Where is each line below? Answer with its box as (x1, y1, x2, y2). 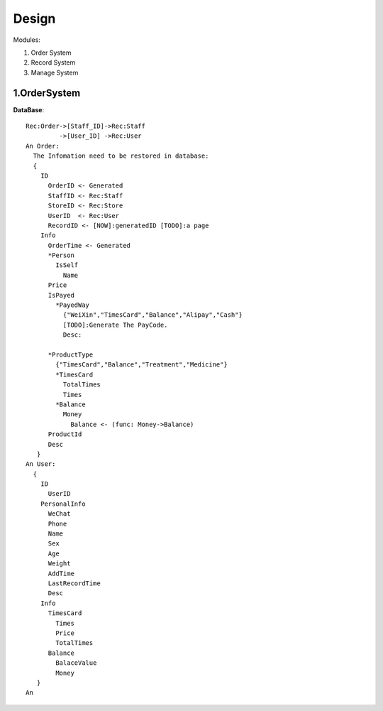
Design (13, 11, 56, 26)
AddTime (48, 569, 74, 577)
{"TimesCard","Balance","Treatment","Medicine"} (55, 361, 228, 369)
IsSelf (55, 261, 79, 269)
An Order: (26, 142, 60, 150)
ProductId (48, 430, 82, 438)
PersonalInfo (40, 499, 86, 508)
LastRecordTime (48, 579, 101, 587)
